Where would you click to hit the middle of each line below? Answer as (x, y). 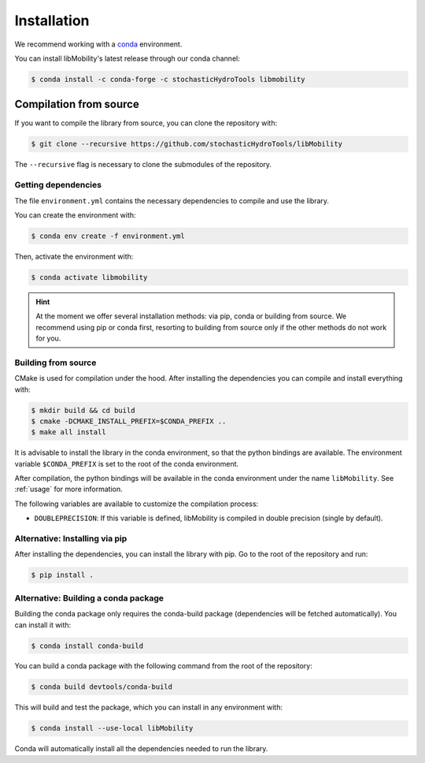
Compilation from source (77, 104)
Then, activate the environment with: (74, 256)
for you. (48, 338)
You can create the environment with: (76, 215)
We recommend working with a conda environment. (98, 44)
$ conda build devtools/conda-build (102, 687)
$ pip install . (63, 575)
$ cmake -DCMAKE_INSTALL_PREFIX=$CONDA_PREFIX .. (129, 421)
